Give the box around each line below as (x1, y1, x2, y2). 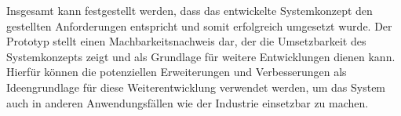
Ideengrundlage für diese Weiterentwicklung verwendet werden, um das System (6, 78, 386, 95)
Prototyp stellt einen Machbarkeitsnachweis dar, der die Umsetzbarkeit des (6, 33, 366, 49)
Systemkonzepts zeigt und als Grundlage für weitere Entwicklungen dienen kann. (6, 48, 396, 64)
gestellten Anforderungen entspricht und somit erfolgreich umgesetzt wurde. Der (6, 17, 392, 34)
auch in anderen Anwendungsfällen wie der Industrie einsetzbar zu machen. (6, 94, 369, 111)
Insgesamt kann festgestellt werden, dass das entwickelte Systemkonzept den (6, 2, 373, 18)
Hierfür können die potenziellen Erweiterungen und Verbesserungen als (6, 63, 347, 80)
